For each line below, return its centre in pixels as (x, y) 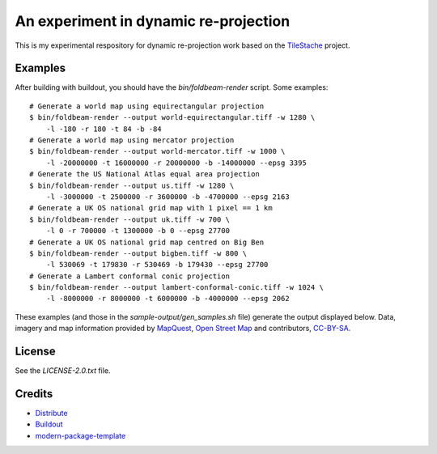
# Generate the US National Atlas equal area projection (145, 174)
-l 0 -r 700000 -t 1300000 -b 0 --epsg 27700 (138, 231)
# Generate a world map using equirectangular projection (147, 106)
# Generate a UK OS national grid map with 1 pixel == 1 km (151, 208)
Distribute (51, 414)
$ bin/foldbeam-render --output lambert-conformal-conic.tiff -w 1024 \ (176, 288)
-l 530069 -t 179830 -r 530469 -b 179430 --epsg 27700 (157, 265)
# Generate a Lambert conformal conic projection (130, 276)
